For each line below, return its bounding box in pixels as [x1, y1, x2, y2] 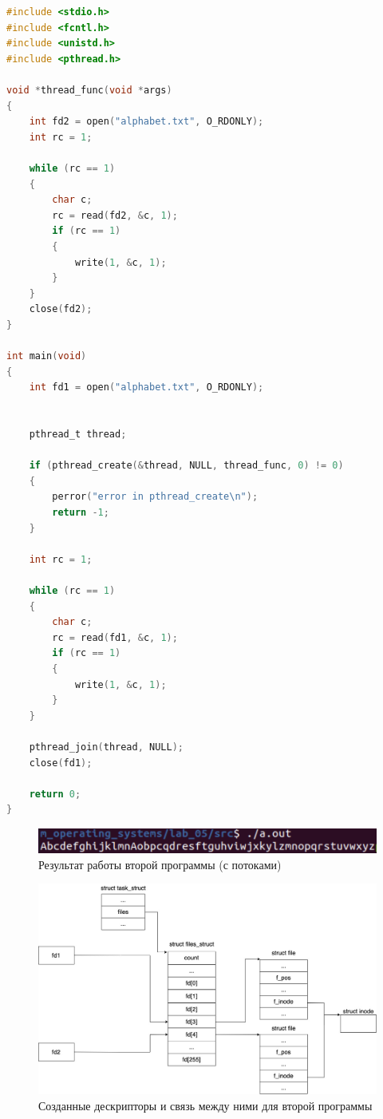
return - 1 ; [52, 507, 109, 518]
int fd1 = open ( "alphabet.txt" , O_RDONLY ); [29, 382, 264, 393]
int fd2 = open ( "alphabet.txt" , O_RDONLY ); [29, 116, 264, 128]
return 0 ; [29, 788, 81, 800]
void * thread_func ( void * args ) [6, 84, 172, 96]
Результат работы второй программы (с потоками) [38, 856, 282, 872]
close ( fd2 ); [29, 303, 93, 315]
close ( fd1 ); [29, 757, 93, 769]
